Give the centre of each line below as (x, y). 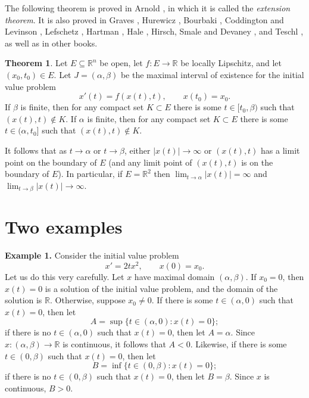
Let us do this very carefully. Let (65, 276)
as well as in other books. (51, 43)
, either (137, 150)
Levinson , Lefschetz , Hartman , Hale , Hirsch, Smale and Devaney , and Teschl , (154, 31)
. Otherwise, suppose (88, 300)
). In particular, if (90, 174)
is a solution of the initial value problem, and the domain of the (161, 288)
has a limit (280, 150)
